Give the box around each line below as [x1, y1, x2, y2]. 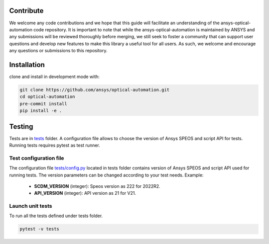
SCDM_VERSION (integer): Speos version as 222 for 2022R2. [34, 183, 160, 189]
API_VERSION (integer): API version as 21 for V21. [34, 190, 136, 196]
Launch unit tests [9, 203, 52, 210]
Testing [9, 122, 33, 131]
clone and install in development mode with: [9, 74, 100, 80]
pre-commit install [19, 101, 67, 106]
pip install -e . [19, 108, 62, 114]
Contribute [9, 6, 44, 15]
